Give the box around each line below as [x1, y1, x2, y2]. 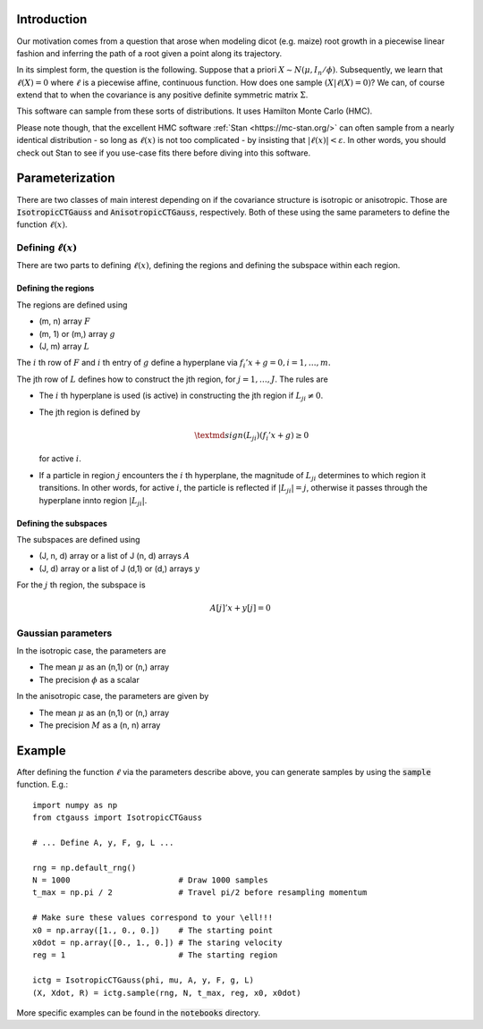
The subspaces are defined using [16, 534, 140, 544]
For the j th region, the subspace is [16, 579, 147, 590]
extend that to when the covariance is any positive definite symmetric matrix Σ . [16, 89, 309, 100]
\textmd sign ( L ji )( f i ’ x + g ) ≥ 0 [193, 430, 309, 443]
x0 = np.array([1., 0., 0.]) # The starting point [32, 925, 273, 935]
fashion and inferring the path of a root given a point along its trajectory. [16, 47, 283, 58]
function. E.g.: [16, 779, 69, 790]
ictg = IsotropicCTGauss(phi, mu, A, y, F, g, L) [32, 975, 255, 985]
